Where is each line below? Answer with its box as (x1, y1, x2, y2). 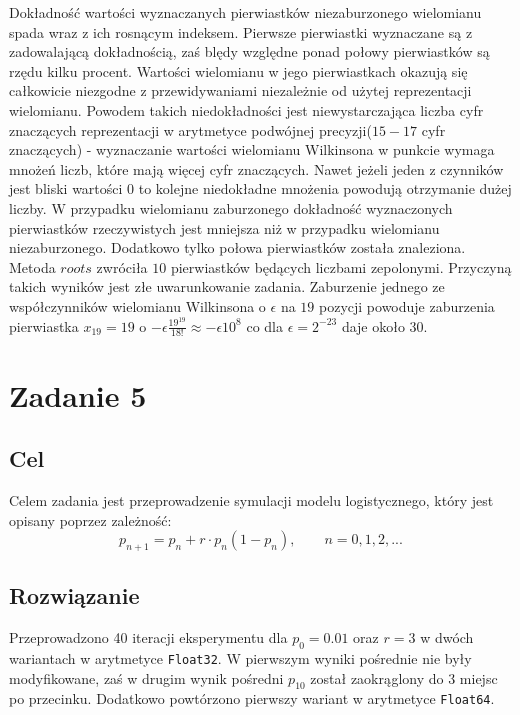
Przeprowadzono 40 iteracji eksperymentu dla (9, 627, 288, 648)
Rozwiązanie (9, 580, 140, 611)
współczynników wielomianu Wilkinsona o (9, 295, 266, 316)
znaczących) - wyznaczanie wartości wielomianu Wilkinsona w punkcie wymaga (9, 139, 495, 160)
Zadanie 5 (9, 374, 147, 415)
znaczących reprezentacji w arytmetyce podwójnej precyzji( (9, 119, 372, 140)
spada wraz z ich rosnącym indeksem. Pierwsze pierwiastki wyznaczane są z (9, 21, 473, 42)
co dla (246, 315, 283, 336)
